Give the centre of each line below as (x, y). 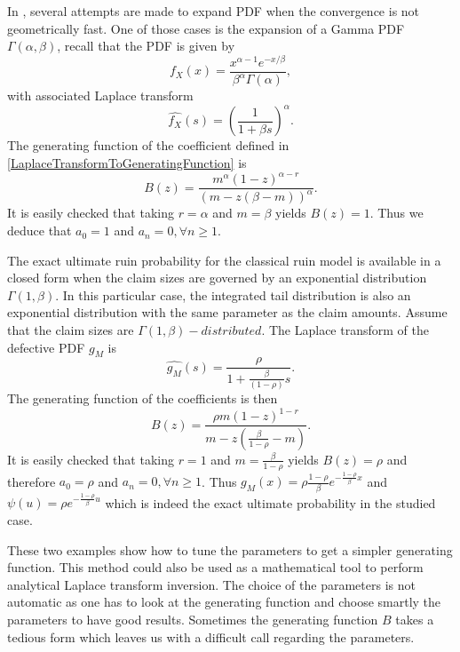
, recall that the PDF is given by (146, 46)
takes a (415, 619)
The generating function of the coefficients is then (143, 398)
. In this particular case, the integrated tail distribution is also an (233, 294)
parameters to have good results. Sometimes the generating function (193, 619)
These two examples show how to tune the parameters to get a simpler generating (230, 549)
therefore (32, 481)
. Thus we (397, 213)
